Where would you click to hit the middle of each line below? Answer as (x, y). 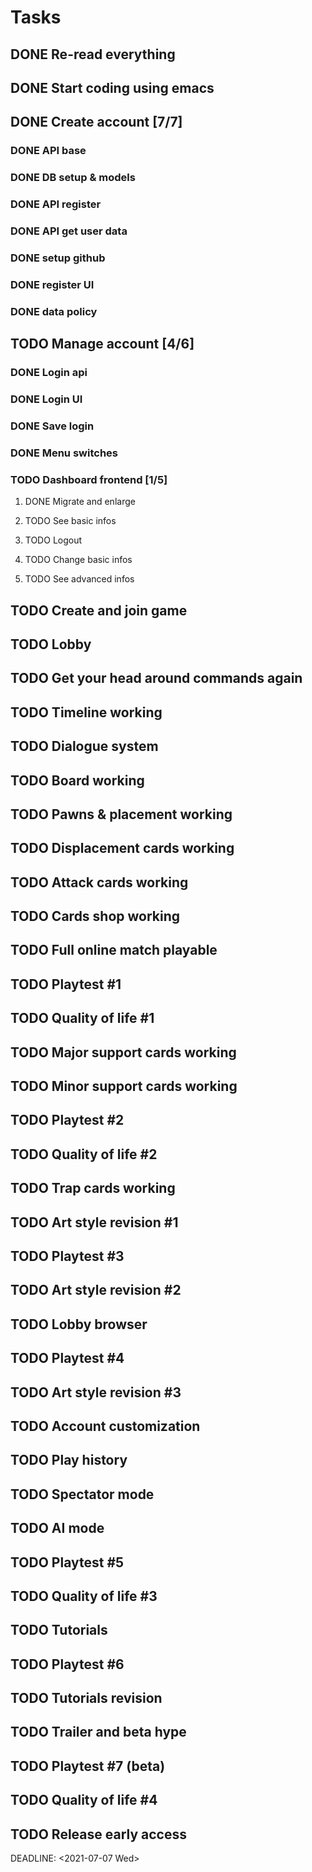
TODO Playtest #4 (67, 1358)
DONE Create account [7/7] (96, 122)
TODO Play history (69, 1460)
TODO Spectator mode (82, 1494)
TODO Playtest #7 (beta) (88, 1766)
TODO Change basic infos (78, 560)
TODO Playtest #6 (67, 1664)
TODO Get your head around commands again (156, 678)
